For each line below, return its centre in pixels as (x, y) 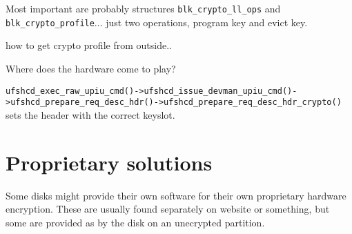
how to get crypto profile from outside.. (89, 45)
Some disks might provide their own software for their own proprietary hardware (176, 195)
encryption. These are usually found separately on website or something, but (168, 209)
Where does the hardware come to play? (91, 68)
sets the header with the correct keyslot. (90, 114)
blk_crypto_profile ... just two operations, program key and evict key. (157, 22)
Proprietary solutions (109, 162)
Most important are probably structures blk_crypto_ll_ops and (143, 8)
